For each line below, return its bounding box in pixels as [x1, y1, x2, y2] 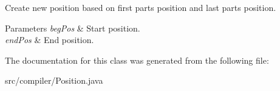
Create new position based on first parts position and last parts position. [5, 1, 276, 13]
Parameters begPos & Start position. [5, 21, 140, 34]
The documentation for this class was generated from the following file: [5, 53, 269, 66]
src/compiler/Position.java [5, 74, 103, 87]
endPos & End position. [5, 33, 94, 46]
